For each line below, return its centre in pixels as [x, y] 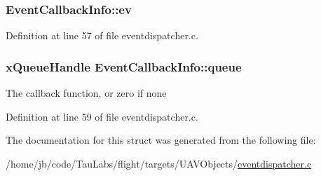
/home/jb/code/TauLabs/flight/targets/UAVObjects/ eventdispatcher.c [159, 163]
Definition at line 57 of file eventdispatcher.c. [102, 35]
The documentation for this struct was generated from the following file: [161, 140]
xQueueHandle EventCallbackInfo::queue [124, 66]
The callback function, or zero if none [86, 93]
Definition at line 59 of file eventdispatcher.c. [102, 116]
